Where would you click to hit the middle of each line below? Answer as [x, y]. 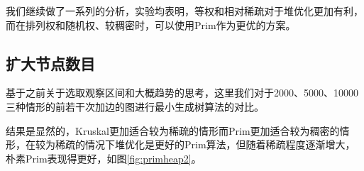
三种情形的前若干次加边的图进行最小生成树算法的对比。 [135, 106]
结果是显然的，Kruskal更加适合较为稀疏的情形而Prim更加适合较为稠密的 [173, 130]
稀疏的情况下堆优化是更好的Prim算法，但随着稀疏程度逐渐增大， [205, 144]
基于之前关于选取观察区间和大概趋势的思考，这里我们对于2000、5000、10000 [182, 93]
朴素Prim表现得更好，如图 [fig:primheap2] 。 [104, 158]
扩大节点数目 [50, 63]
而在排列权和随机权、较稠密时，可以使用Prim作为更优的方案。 [151, 24]
